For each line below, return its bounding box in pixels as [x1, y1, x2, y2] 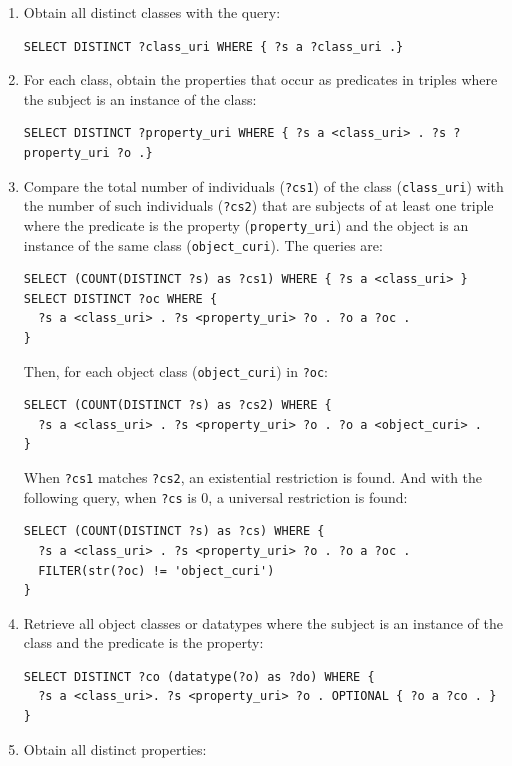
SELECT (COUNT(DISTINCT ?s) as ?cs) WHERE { [23, 524, 325, 539]
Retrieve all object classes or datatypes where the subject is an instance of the [23, 612, 503, 633]
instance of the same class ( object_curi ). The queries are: [23, 234, 383, 255]
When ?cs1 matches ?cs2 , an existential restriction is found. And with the [23, 467, 483, 487]
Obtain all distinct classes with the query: [23, 2, 281, 22]
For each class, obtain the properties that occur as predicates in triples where [23, 69, 498, 90]
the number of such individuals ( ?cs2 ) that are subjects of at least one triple [23, 195, 494, 216]
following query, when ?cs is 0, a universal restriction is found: [23, 486, 408, 507]
